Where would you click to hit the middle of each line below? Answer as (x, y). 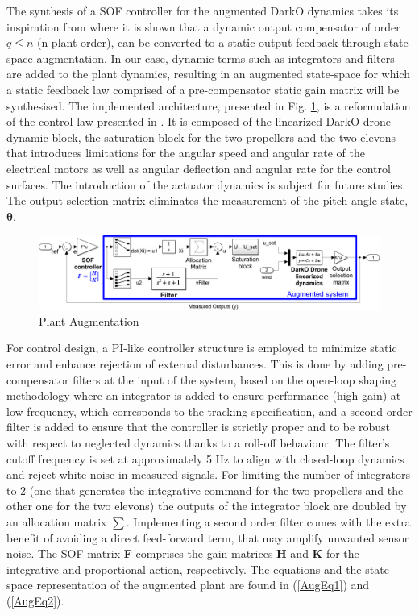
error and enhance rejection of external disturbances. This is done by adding (195, 364)
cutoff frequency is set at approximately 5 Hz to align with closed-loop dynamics (205, 458)
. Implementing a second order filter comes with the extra (268, 521)
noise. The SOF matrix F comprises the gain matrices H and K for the (183, 553)
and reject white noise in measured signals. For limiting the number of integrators (208, 474)
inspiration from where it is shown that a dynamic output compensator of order (203, 26)
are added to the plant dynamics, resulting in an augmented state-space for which (208, 74)
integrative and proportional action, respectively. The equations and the (184, 569)
